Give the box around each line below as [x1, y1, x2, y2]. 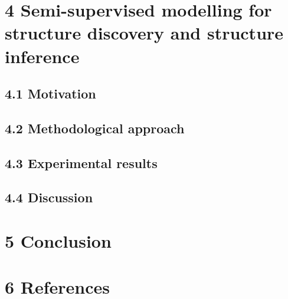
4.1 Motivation [5, 84, 96, 103]
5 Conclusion [5, 229, 112, 253]
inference [5, 44, 80, 68]
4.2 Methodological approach [5, 119, 185, 137]
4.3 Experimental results [5, 153, 158, 172]
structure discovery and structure [5, 21, 284, 45]
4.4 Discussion [5, 188, 93, 206]
